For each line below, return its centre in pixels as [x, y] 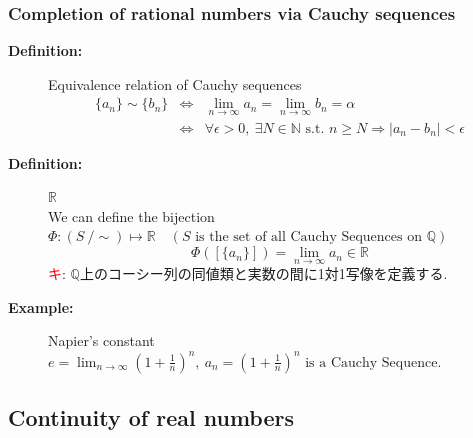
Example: [41, 306]
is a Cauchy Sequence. [373, 362]
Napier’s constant [101, 340]
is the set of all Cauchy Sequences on [308, 237]
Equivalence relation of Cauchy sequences [175, 83]
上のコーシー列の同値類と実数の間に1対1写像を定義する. [263, 273]
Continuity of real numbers [151, 416]
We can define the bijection [131, 215]
